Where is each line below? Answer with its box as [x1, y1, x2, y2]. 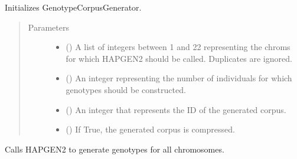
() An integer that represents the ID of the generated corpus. [66, 103, 286, 115]
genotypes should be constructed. [66, 83, 186, 95]
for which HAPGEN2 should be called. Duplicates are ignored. [66, 52, 292, 64]
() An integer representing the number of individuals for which [66, 72, 292, 84]
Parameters [28, 21, 69, 33]
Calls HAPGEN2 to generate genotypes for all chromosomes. [5, 143, 224, 155]
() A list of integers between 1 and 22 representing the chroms [66, 41, 291, 53]
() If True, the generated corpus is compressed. [66, 123, 235, 135]
